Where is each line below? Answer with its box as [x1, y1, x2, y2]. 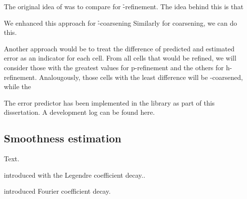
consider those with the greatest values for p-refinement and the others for [4, 62, 224, 72]
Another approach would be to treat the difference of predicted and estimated [4, 43, 235, 53]
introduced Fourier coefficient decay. [4, 186, 111, 196]
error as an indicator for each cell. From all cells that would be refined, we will [4, 53, 236, 63]
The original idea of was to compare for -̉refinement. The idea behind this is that [4, 1, 244, 11]
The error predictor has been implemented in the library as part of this [4, 97, 215, 107]
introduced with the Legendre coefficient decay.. [4, 169, 145, 180]
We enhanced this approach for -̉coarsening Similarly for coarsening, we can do [4, 17, 237, 28]
